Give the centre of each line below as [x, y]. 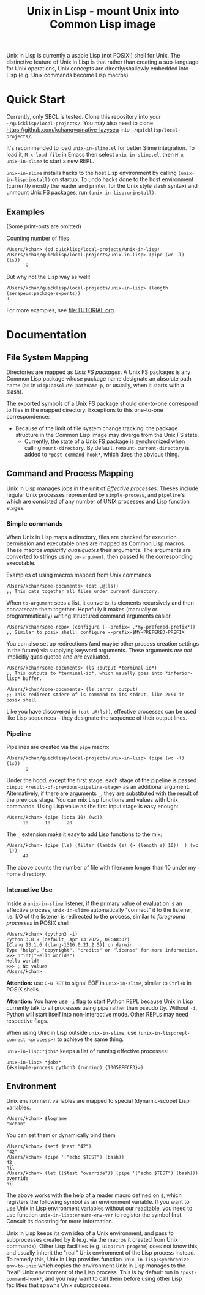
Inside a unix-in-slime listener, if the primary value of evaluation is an [94, 903]
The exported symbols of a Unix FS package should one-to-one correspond [102, 403]
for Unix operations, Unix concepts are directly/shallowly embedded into [98, 69]
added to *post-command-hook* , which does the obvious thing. [102, 454]
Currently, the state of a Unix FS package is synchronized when [105, 441]
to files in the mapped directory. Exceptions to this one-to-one [85, 410]
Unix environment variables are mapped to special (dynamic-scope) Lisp [98, 1101]
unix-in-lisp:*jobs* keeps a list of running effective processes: [88, 1051]
